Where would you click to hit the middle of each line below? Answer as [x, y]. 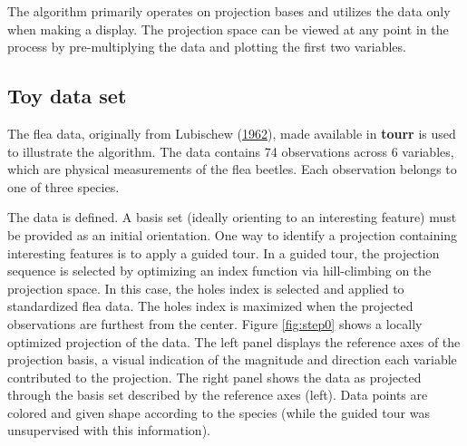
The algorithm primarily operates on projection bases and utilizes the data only [229, 11]
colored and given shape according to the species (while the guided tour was [219, 412]
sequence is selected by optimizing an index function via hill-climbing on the [219, 271]
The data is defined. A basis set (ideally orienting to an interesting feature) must [232, 217]
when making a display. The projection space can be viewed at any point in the [228, 29]
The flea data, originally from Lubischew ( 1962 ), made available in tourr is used [232, 133]
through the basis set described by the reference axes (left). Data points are [218, 395]
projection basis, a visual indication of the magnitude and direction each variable [232, 359]
